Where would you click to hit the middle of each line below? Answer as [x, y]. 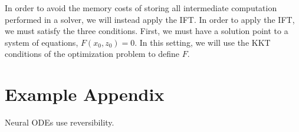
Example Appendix [85, 94]
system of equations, [42, 42]
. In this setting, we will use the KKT [203, 42]
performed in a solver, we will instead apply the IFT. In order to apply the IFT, [150, 19]
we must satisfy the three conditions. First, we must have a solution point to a [147, 31]
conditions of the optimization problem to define [92, 54]
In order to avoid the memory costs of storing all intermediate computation [141, 8]
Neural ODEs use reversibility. [60, 122]
